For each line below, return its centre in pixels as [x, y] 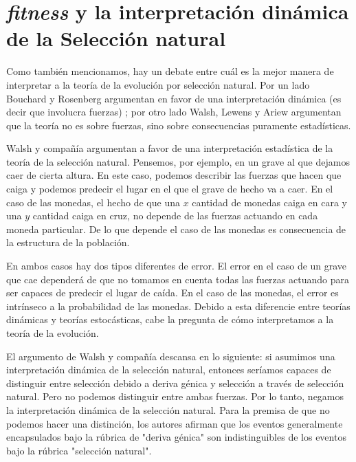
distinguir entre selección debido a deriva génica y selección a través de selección [175, 383]
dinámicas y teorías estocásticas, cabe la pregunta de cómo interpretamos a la [170, 319]
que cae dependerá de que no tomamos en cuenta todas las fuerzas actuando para [178, 279]
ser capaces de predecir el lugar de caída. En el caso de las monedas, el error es [173, 293]
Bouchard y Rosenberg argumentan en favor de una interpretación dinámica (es [174, 98]
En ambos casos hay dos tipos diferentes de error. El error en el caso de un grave [177, 266]
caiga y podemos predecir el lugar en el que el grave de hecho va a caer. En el [170, 189]
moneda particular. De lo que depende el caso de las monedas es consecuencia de [176, 229]
